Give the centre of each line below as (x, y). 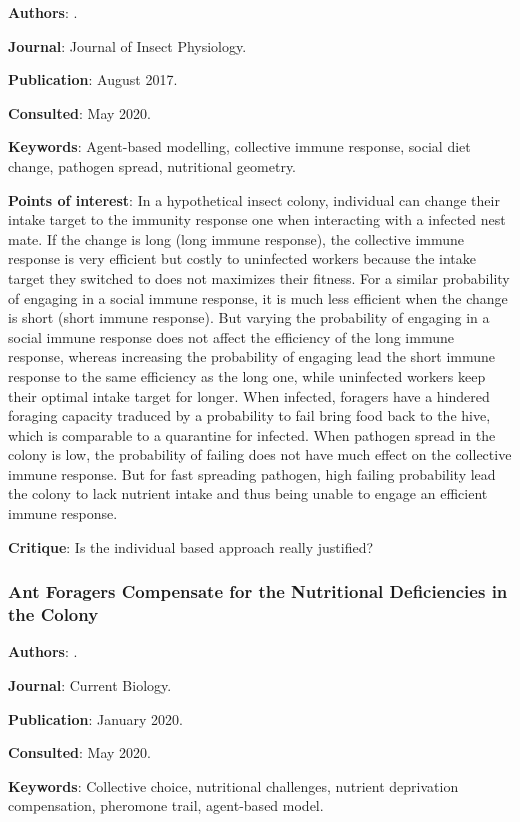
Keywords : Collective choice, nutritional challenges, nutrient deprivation (233, 785)
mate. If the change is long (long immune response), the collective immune (236, 238)
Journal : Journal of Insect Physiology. (127, 45)
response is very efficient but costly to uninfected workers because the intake (242, 258)
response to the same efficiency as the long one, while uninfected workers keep (247, 375)
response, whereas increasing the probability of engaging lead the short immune (252, 356)
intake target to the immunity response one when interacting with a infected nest (257, 219)
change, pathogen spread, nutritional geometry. (152, 165)
